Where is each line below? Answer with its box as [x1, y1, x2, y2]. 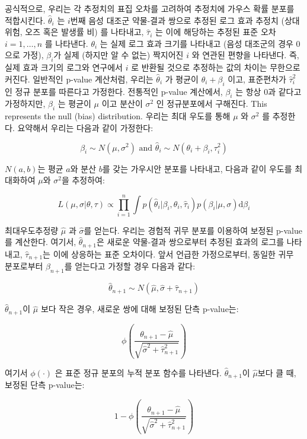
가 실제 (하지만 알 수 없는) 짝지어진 [53, 49, 184, 61]
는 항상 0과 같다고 [235, 85, 302, 97]
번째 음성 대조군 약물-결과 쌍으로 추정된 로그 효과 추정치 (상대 [70, 14, 300, 26]
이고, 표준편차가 [228, 72, 286, 85]
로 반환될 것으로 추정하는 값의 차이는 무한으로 [131, 61, 300, 74]
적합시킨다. [5, 14, 46, 26]
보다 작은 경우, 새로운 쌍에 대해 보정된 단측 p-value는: [40, 303, 239, 315]
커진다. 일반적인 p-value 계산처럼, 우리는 [5, 72, 153, 85]
